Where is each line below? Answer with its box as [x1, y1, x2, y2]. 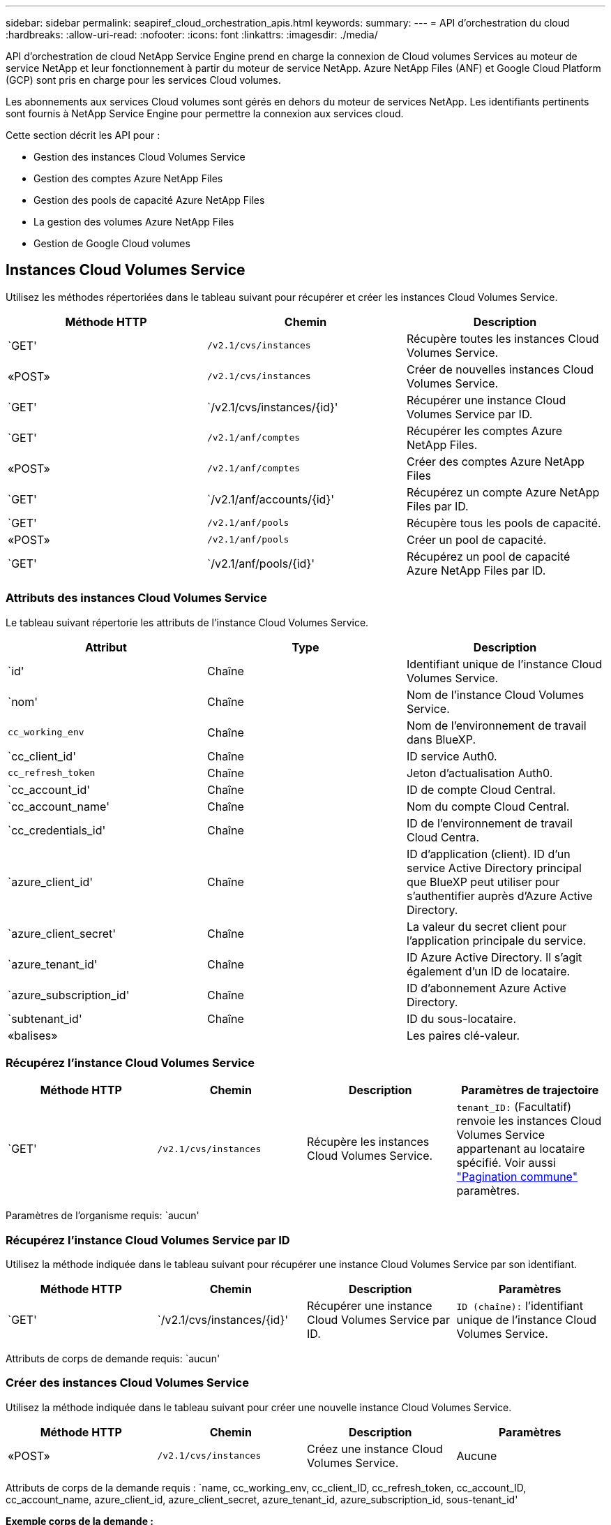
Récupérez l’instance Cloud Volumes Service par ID [6, 1232, 290, 1247]
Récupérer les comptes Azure [406, 423, 563, 438]
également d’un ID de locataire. [406, 964, 571, 978]
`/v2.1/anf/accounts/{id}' [206, 492, 335, 506]
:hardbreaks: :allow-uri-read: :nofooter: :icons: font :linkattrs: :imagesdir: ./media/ [6, 29, 378, 40]
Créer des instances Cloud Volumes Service [6, 1376, 249, 1390]
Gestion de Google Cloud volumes [33, 237, 190, 249]
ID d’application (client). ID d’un [406, 846, 571, 861]
